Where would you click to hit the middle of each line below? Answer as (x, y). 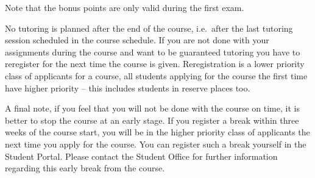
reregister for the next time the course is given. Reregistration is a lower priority (155, 64)
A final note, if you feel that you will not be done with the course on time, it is (152, 108)
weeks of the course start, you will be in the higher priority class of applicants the (157, 132)
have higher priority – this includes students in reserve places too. (128, 87)
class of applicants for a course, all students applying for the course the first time (156, 75)
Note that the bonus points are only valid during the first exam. (125, 7)
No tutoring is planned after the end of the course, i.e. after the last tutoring (149, 28)
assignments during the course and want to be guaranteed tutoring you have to (153, 52)
